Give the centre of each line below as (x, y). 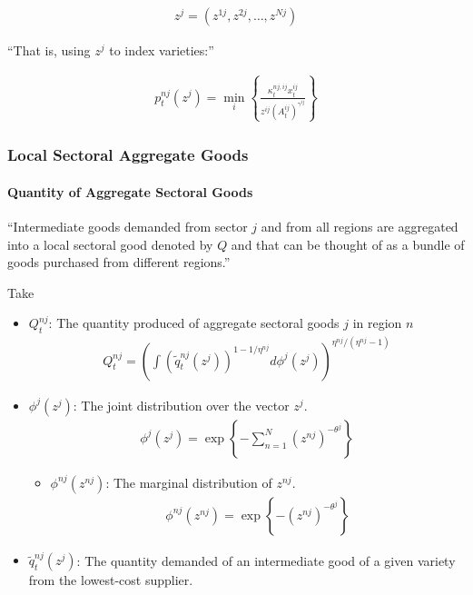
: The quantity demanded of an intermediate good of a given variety (266, 560)
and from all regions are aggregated (360, 227)
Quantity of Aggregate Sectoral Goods (130, 191)
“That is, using (49, 50)
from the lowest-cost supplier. (111, 580)
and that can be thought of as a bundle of (348, 244)
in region (377, 323)
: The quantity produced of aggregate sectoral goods (194, 323)
